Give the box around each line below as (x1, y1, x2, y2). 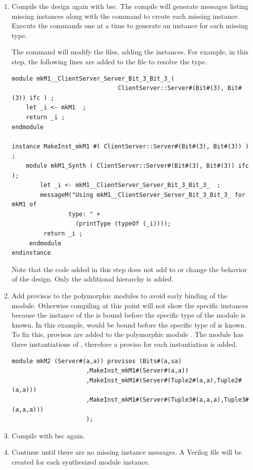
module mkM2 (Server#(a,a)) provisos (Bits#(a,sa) (11, 357, 182, 365)
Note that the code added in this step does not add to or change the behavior (11, 264, 247, 274)
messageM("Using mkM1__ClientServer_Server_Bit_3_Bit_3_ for (40, 191, 246, 198)
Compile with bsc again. (11, 430, 85, 440)
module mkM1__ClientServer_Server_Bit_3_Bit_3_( (11, 75, 175, 82)
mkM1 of (11, 201, 37, 208)
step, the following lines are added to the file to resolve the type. (11, 56, 207, 66)
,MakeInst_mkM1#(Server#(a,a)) (86, 367, 189, 375)
